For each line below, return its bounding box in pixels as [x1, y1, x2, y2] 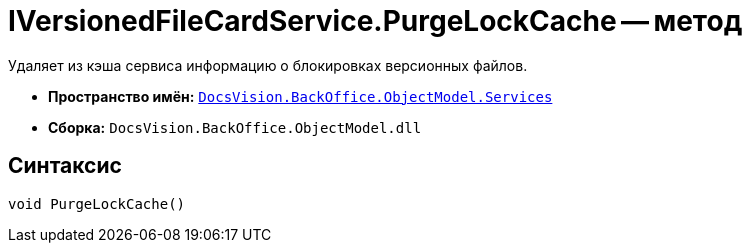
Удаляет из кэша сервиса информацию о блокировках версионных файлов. [8, 56, 528, 74]
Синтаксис [8, 153, 122, 179]
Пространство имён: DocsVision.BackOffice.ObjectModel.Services [48, 87, 553, 105]
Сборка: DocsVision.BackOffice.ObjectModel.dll [48, 118, 422, 136]
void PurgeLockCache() [8, 195, 186, 212]
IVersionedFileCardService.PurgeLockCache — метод [8, 4, 743, 38]
